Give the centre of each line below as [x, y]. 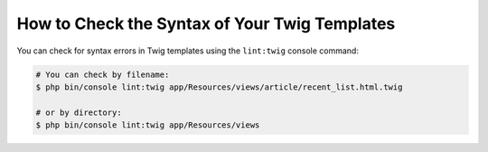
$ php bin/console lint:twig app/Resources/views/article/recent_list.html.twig [219, 87]
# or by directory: [79, 112]
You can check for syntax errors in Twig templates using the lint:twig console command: [188, 51]
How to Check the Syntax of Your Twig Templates [206, 24]
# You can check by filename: [103, 74]
